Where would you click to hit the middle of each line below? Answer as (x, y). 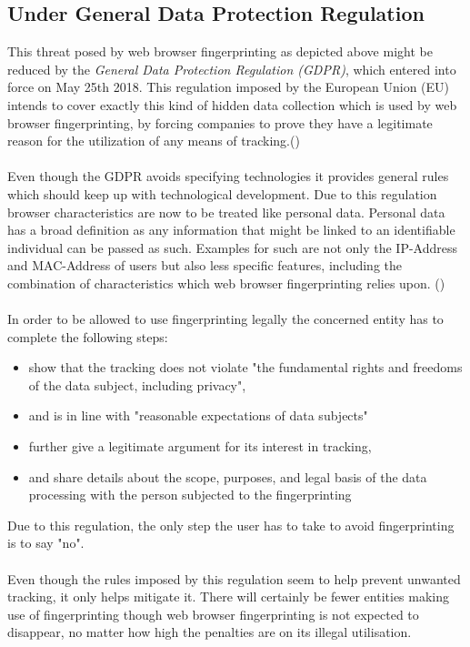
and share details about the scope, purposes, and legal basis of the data (228, 476)
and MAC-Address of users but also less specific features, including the (205, 265)
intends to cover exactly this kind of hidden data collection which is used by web (232, 104)
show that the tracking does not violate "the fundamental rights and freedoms (245, 367)
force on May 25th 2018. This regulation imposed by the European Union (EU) (229, 87)
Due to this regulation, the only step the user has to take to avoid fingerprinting (231, 525)
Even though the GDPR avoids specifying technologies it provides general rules (228, 176)
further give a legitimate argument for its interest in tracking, (200, 446)
